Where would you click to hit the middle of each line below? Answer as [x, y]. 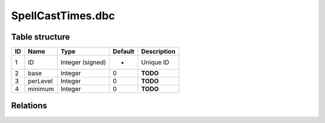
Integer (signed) [83, 62]
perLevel [40, 81]
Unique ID [155, 62]
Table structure [41, 37]
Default [124, 52]
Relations [29, 106]
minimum [41, 89]
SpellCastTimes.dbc [63, 16]
